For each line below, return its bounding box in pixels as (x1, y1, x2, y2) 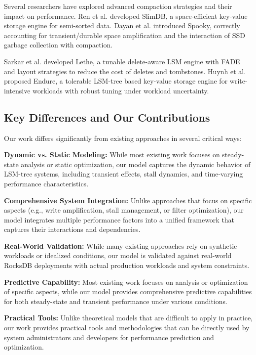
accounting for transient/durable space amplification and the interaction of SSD (4, 30, 246, 40)
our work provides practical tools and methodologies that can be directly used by (4, 322, 250, 333)
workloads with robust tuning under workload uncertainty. (33, 85, 209, 95)
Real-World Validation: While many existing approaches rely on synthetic (4, 240, 237, 251)
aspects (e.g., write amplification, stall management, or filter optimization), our (4, 205, 244, 215)
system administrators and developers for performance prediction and (4, 332, 214, 342)
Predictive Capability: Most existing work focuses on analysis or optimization (4, 276, 248, 287)
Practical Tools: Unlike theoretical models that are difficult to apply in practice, (4, 312, 253, 323)
